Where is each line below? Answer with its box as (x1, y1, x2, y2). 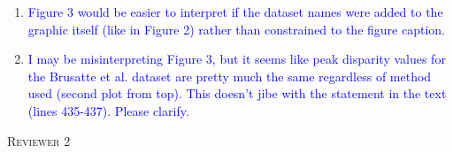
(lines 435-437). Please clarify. (27, 101, 189, 119)
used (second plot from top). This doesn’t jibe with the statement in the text (27, 84, 447, 103)
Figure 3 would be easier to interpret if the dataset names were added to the (27, 3, 443, 20)
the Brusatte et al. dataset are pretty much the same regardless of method (27, 66, 432, 85)
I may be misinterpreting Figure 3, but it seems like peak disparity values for (27, 50, 446, 68)
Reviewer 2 (7, 131, 71, 149)
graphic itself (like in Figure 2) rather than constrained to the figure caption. (27, 19, 445, 38)
